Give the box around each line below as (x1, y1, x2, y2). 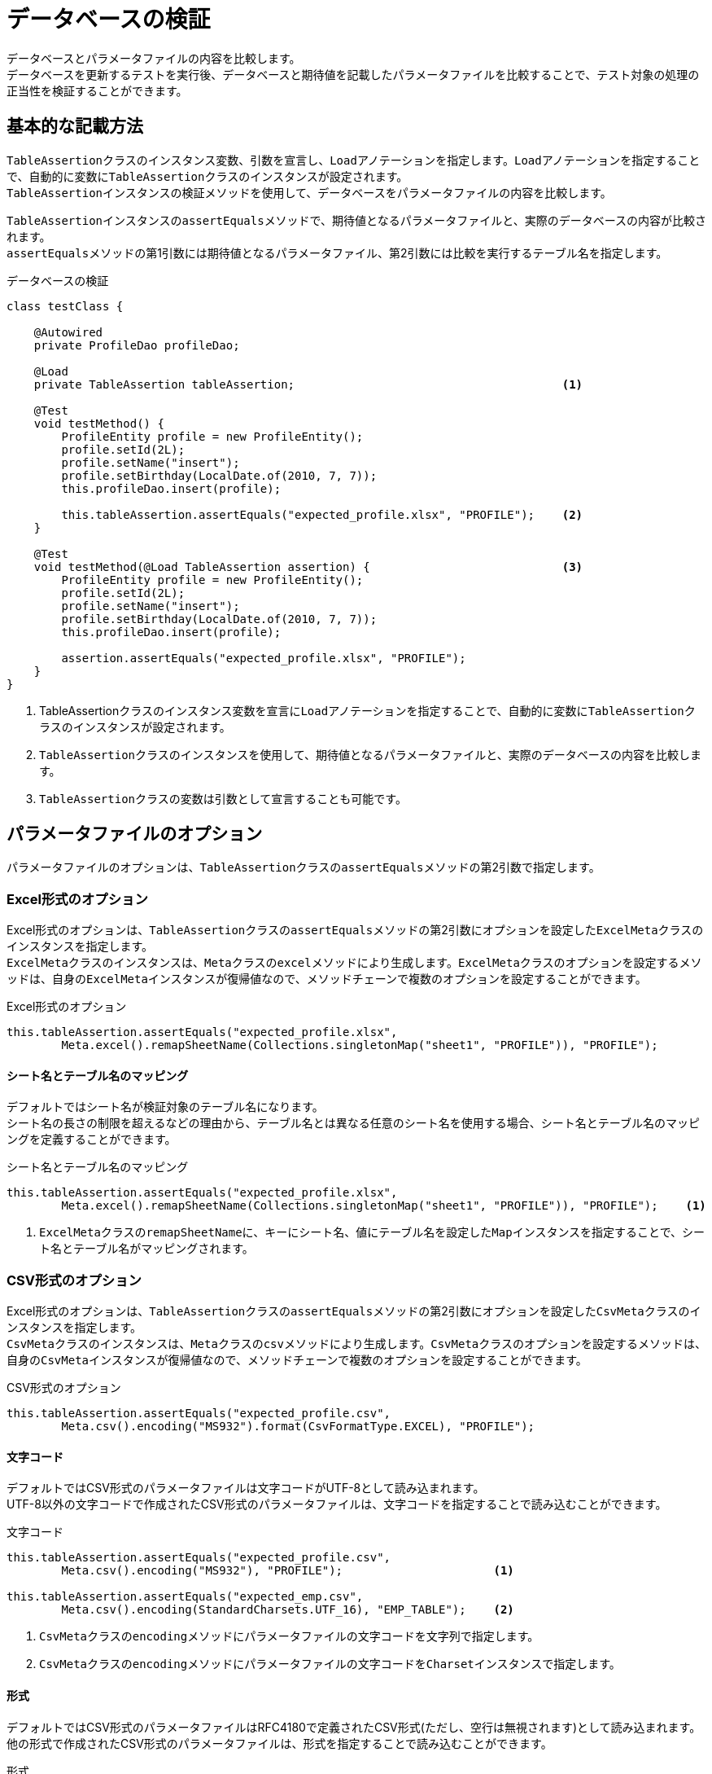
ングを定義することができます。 (7, 1132, 177, 1147)
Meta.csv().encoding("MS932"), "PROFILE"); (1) (61, 1564, 514, 1578)
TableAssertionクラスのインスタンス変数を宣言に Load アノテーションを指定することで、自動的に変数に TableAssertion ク (39, 703, 696, 718)
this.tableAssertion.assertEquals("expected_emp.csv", (7, 1590, 364, 1604)
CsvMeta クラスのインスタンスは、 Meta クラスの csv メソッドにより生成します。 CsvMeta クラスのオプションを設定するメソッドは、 (7, 1337, 707, 1351)
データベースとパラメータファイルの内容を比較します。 (7, 50, 301, 65)
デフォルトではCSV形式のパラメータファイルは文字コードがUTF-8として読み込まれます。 (7, 1481, 485, 1495)
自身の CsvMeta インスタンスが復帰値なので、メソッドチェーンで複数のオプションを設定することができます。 (7, 1353, 588, 1368)
